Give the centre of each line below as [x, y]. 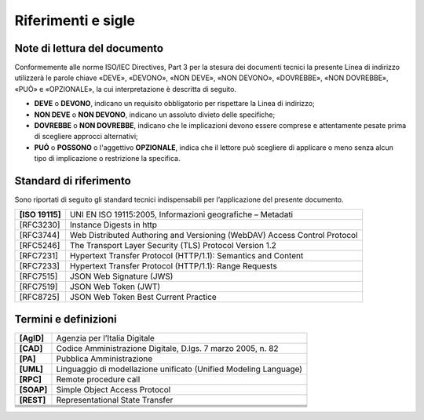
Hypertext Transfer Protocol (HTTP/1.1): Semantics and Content [186, 256]
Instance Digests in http [113, 225]
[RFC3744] [40, 236]
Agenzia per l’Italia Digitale [105, 338]
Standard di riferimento [73, 181]
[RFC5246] [40, 246]
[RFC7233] [40, 266]
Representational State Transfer [115, 400]
